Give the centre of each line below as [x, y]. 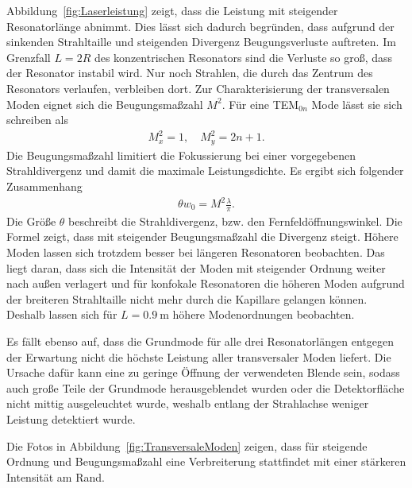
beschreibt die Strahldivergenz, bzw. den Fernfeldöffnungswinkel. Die [235, 221]
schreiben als [37, 120]
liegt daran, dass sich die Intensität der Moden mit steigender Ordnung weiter [196, 267]
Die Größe [31, 221]
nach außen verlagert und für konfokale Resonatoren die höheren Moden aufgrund [206, 283]
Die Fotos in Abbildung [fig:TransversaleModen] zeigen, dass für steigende [187, 445]
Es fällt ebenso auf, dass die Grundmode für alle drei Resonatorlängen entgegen [200, 341]
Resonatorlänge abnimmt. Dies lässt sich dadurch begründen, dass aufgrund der [200, 26]
